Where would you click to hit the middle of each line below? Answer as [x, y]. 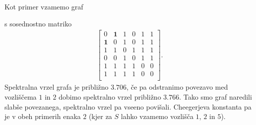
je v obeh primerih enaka [43, 116]
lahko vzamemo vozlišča [157, 116]
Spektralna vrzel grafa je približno [57, 87]
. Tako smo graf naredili [215, 97]
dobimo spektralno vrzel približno [110, 97]
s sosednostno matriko [38, 23]
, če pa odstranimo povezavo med [177, 87]
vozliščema [21, 97]
